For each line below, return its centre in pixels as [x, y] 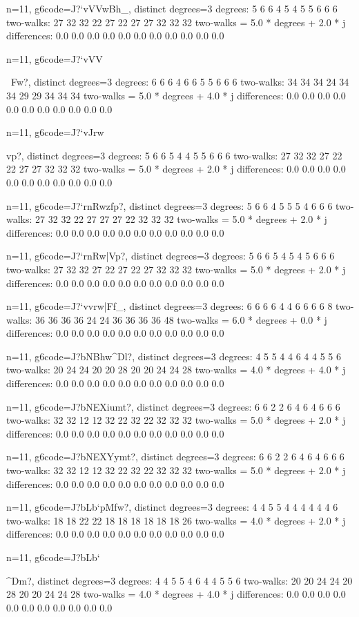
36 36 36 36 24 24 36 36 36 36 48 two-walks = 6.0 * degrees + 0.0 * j [181, 319]
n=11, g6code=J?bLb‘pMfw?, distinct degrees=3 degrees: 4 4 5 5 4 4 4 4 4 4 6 [172, 507]
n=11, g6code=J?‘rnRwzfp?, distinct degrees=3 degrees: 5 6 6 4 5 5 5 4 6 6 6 [169, 205]
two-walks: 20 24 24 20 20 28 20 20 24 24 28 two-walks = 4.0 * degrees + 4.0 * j [176, 370]
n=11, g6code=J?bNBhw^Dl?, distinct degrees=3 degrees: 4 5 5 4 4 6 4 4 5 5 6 [174, 356]
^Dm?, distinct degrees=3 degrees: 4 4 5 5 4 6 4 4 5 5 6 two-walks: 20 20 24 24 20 [179, 580]
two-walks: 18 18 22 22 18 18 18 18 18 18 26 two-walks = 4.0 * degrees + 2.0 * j [176, 520]
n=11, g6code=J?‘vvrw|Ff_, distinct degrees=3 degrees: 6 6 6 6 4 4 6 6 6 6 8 [169, 306]
